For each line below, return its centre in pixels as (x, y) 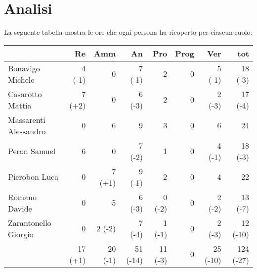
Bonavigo (24, 68)
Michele (21, 79)
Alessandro (27, 131)
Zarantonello (30, 222)
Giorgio (21, 234)
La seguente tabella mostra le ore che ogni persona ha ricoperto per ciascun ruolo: (128, 32)
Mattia (20, 105)
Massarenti (27, 119)
